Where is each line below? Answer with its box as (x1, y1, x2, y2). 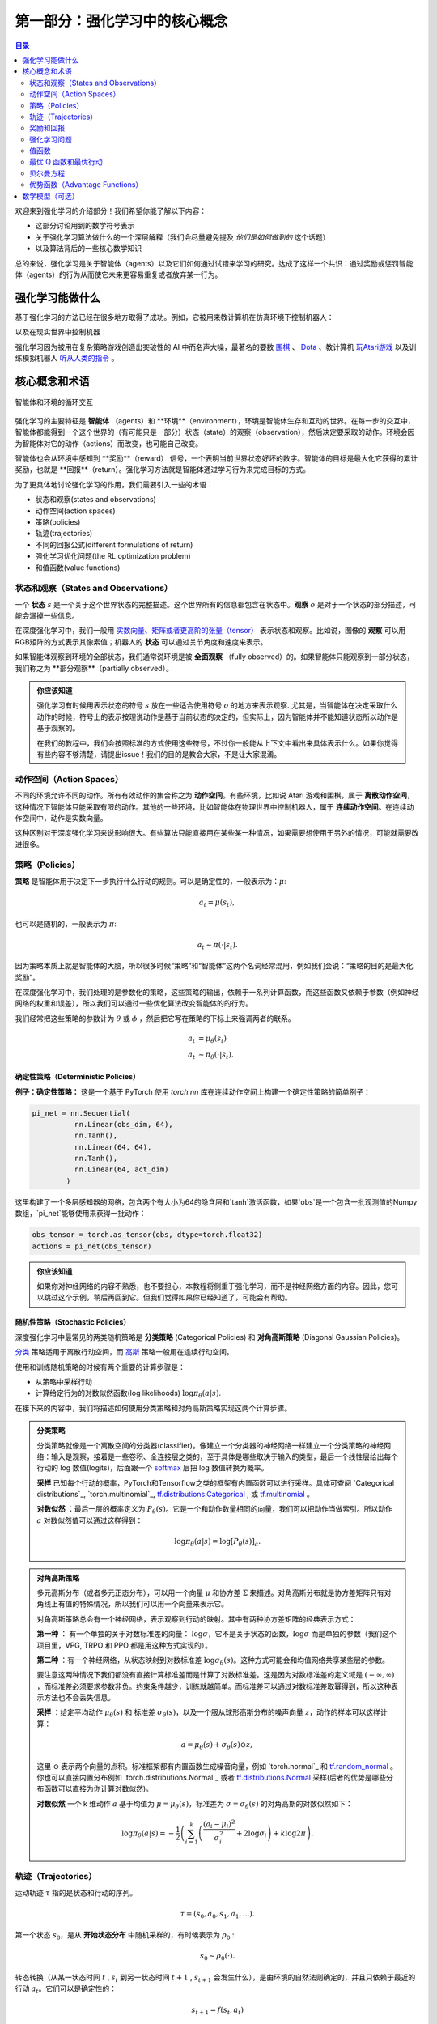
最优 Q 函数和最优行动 (29, 157, 103, 167)
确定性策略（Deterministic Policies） (15, 1072, 141, 1082)
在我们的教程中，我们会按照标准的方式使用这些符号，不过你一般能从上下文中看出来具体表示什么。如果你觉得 (36, 738, 398, 748)
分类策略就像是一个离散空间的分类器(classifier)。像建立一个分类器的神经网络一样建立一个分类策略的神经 (36, 1440, 384, 1450)
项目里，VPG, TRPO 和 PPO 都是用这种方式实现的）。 (36, 1640, 213, 1650)
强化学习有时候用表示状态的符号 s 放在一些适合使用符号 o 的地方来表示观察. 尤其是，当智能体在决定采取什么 (36, 700, 398, 710)
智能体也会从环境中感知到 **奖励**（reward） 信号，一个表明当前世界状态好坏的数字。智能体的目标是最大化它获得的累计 (15, 453, 418, 463)
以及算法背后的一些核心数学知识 (35, 244, 142, 253)
